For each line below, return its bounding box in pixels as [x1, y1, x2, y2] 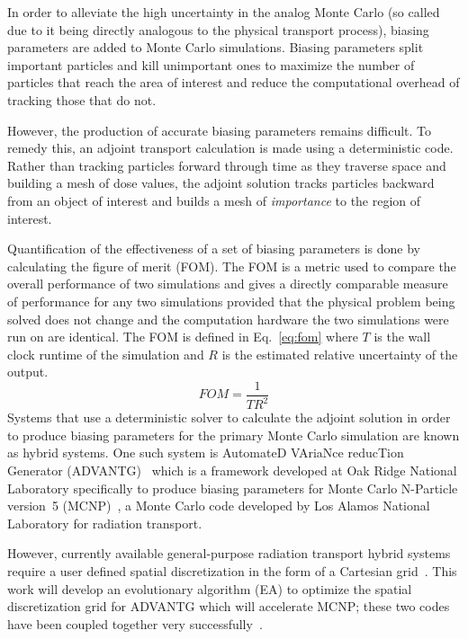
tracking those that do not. [7, 90, 157, 109]
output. [7, 362, 49, 381]
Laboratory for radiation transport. [7, 513, 202, 532]
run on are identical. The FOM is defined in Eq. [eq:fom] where [7, 327, 358, 346]
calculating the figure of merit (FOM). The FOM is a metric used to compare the [7, 256, 456, 275]
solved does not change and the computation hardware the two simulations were [7, 309, 449, 328]
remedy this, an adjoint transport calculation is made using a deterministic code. [7, 138, 454, 157]
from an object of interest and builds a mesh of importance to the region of [7, 191, 421, 209]
